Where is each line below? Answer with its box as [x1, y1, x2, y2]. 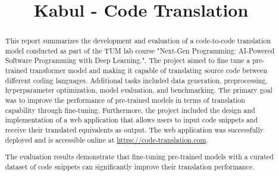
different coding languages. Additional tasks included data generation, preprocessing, [5, 75, 268, 85]
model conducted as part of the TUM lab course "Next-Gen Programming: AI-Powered [5, 45, 275, 55]
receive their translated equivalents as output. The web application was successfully [5, 125, 264, 135]
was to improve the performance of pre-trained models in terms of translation [5, 95, 245, 105]
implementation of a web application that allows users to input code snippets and [5, 115, 258, 125]
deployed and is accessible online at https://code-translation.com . [5, 134, 208, 144]
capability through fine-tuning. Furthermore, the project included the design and [5, 105, 255, 115]
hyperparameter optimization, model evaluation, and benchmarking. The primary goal [5, 85, 272, 95]
